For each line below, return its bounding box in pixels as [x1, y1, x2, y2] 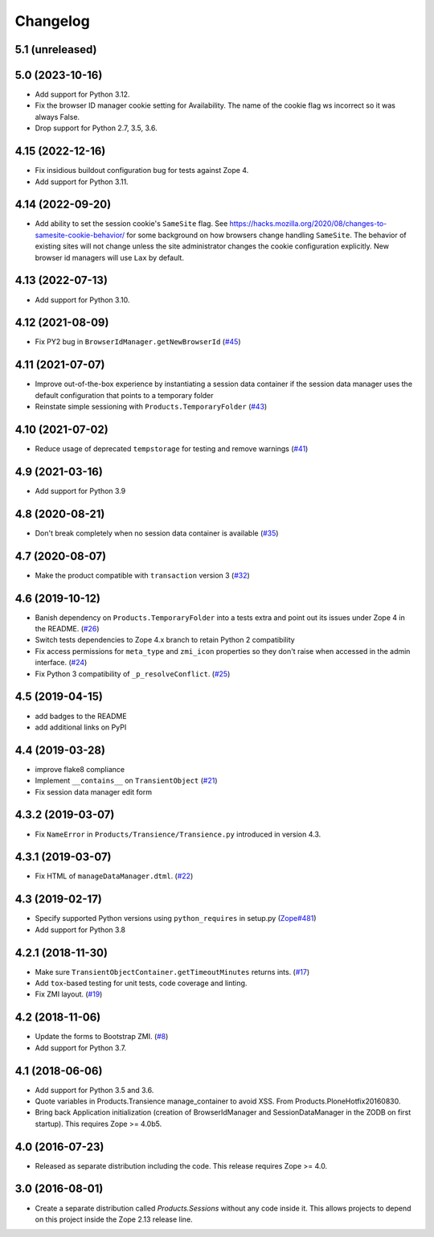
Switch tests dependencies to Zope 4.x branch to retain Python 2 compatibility [35, 635, 295, 645]
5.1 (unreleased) [14, 43, 97, 56]
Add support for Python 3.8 [35, 925, 126, 935]
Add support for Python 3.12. [35, 89, 130, 100]
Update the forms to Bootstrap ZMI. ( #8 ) [35, 1032, 169, 1042]
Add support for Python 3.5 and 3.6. [35, 1085, 154, 1095]
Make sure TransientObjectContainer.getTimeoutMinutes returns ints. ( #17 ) [35, 967, 310, 976]
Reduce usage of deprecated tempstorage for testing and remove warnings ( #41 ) [35, 444, 309, 454]
